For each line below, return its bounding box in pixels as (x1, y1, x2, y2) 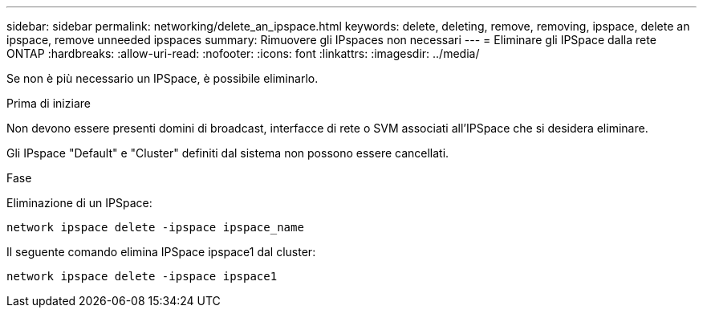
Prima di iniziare (6, 96, 91, 110)
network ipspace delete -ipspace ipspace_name (6, 221, 304, 234)
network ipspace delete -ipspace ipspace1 (6, 270, 278, 283)
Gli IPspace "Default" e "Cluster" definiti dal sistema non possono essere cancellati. (6, 146, 449, 160)
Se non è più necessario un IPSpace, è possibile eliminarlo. (6, 71, 319, 85)
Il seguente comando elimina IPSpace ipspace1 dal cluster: (6, 245, 316, 259)
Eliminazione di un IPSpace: (6, 196, 152, 210)
